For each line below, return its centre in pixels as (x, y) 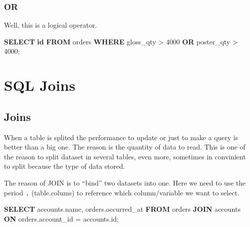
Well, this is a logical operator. (51, 25)
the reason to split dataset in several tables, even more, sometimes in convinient (125, 156)
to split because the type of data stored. (64, 166)
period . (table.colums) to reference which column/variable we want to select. (122, 192)
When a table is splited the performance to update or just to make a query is (121, 137)
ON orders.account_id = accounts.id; (62, 218)
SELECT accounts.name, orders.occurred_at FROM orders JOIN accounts (122, 209)
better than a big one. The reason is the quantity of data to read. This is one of (125, 147)
